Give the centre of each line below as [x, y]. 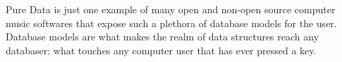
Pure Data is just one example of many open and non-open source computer [171, 9]
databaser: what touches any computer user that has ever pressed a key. [161, 50]
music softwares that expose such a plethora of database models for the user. [171, 23]
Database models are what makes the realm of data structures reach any [163, 37]
